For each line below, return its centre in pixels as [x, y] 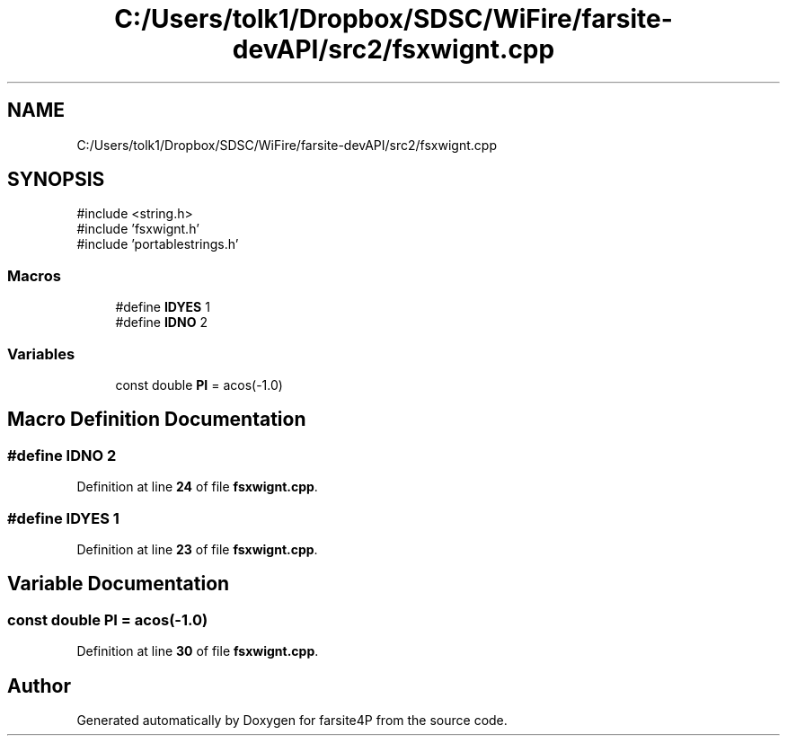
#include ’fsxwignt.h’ [138, 229]
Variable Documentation [119, 584]
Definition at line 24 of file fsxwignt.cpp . [197, 487]
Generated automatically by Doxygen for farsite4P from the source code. [292, 720]
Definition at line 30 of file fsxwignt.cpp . [198, 651]
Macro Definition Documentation [157, 420]
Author [39, 686]
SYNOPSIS [56, 180]
